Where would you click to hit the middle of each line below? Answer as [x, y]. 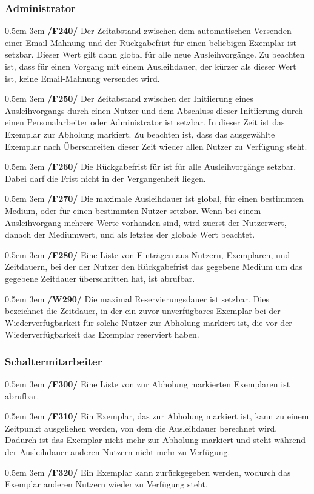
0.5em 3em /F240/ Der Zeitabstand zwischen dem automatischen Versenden [148, 31]
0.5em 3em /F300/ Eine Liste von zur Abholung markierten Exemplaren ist [148, 384]
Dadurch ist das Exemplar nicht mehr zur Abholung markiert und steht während [155, 440]
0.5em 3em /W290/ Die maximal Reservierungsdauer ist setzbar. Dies [137, 299]
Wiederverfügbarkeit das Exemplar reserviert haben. [102, 334]
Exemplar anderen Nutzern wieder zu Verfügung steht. [106, 484]
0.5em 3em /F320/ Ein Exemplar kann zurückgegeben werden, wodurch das [148, 472]
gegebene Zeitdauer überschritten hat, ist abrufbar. [100, 278]
